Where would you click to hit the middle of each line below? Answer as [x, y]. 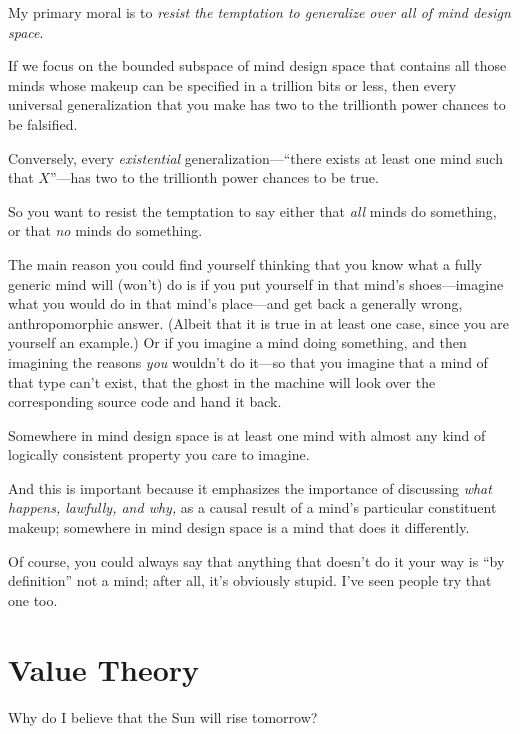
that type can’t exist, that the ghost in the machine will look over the [222, 381]
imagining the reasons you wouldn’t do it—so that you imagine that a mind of [248, 361]
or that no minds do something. [105, 230]
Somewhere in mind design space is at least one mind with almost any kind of [247, 434]
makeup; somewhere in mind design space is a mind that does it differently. [239, 527]
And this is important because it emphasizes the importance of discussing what [250, 487]
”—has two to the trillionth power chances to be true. [214, 177]
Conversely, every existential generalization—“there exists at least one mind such [255, 157]
